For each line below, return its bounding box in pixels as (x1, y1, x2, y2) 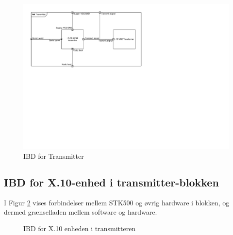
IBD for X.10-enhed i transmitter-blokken (4, 174, 219, 189)
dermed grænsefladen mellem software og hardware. (4, 207, 157, 217)
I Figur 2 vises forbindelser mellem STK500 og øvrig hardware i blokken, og (4, 197, 230, 207)
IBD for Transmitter (23, 151, 84, 161)
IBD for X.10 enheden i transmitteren (23, 223, 136, 233)
